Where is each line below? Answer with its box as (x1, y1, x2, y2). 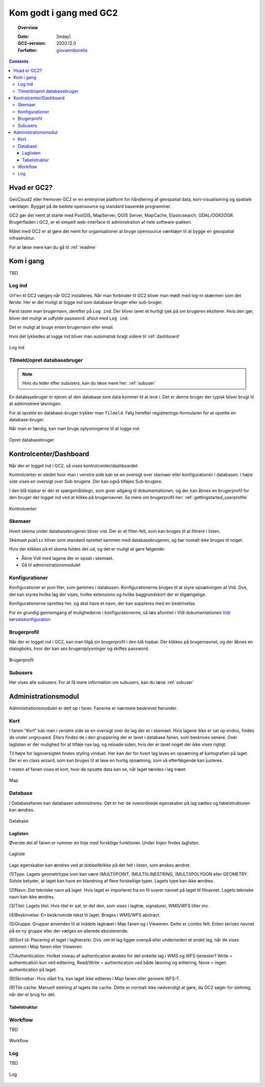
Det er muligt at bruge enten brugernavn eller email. (9, 324, 114, 330)
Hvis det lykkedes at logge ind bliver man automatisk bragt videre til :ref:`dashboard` (9, 333, 180, 339)
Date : (18, 33, 29, 39)
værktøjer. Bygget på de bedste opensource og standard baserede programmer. (9, 203, 172, 209)
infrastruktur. (9, 235, 35, 241)
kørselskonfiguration (9, 616, 51, 622)
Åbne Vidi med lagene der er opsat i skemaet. (21, 555, 114, 561)
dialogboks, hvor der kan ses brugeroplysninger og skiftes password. (9, 646, 150, 651)
